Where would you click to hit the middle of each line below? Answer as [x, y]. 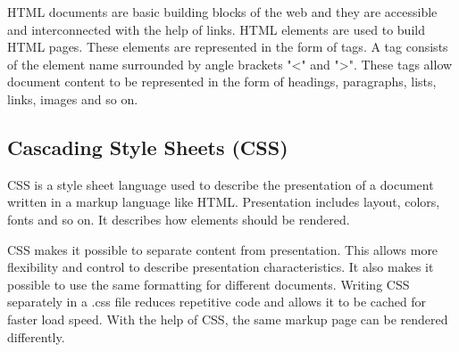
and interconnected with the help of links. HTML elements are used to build [216, 29]
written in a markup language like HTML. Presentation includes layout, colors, [224, 202]
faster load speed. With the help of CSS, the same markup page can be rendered [228, 319]
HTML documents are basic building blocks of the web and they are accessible [222, 12]
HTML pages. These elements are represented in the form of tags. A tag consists [228, 47]
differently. [36, 336]
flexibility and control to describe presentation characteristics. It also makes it [221, 267]
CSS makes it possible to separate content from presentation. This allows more [223, 249]
